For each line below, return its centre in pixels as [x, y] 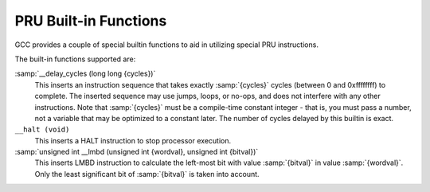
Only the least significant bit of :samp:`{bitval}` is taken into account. [147, 174]
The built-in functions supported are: [75, 59]
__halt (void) [42, 130]
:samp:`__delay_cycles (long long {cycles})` [85, 74]
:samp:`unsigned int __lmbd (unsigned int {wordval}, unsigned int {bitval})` [137, 152]
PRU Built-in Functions [91, 21]
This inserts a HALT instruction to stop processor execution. [133, 140]
